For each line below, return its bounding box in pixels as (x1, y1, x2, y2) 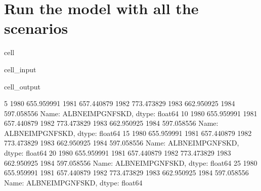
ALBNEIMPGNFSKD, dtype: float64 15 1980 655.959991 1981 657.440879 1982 (4, 127, 252, 138)
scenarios (4, 18, 68, 38)
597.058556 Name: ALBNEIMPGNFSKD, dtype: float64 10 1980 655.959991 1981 (4, 108, 257, 118)
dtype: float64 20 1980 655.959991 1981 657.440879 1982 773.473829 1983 (4, 148, 231, 158)
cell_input (4, 64, 36, 74)
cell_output (4, 81, 40, 91)
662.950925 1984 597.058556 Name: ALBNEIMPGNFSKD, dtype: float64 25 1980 (4, 157, 257, 168)
